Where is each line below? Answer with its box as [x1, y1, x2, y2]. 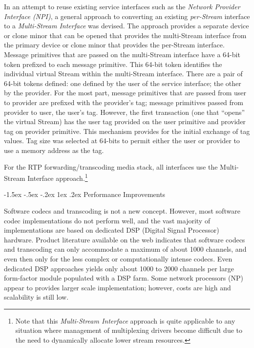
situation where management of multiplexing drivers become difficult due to [15, 325, 243, 335]
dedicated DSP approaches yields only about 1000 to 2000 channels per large [4, 263, 234, 273]
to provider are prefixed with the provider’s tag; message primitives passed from [4, 97, 243, 107]
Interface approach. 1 [27, 172, 88, 183]
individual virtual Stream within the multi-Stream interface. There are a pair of [4, 68, 243, 79]
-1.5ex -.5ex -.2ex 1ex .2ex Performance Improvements [4, 189, 166, 199]
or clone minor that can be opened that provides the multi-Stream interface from [4, 30, 247, 40]
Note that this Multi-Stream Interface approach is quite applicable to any [15, 315, 235, 326]
